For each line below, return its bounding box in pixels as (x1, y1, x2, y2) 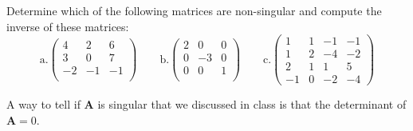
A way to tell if (6, 96, 81, 113)
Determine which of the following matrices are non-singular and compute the (6, 2, 382, 18)
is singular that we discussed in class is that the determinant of (97, 96, 407, 113)
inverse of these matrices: (6, 18, 129, 34)
